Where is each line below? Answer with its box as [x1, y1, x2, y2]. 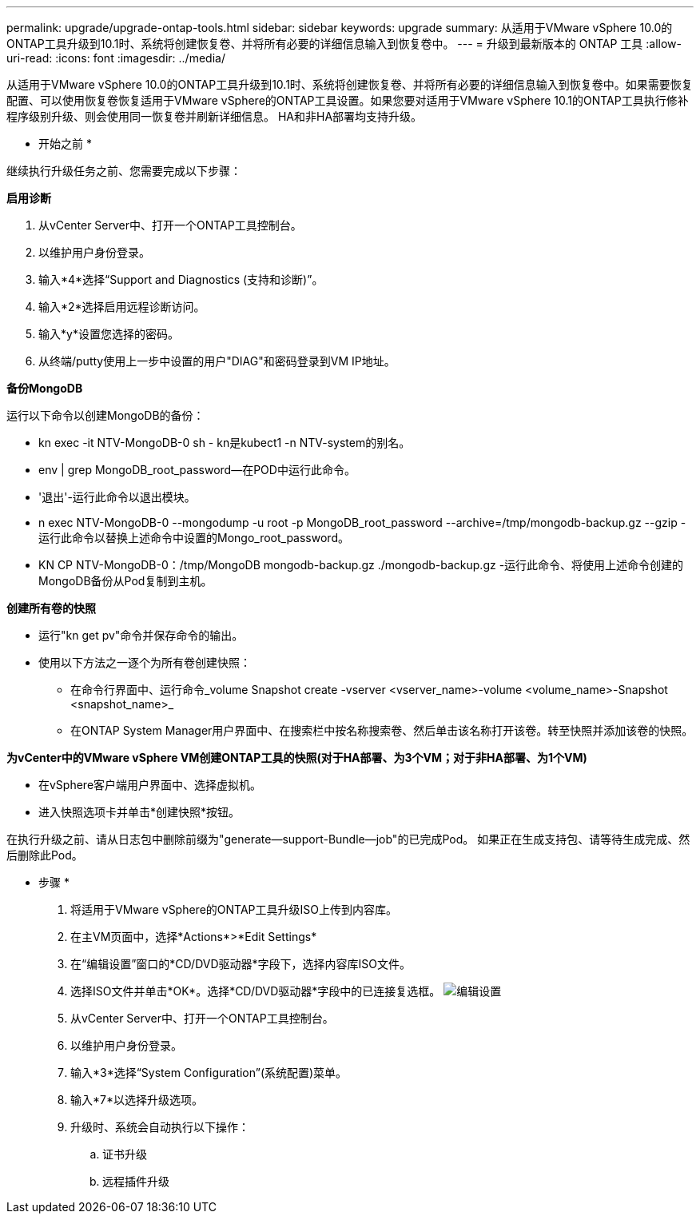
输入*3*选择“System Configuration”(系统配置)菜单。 [70, 1066, 348, 1079]
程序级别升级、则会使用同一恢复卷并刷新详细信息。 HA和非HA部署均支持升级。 [6, 110, 423, 123]
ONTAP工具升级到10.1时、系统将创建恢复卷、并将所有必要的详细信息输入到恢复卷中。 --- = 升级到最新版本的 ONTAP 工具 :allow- [6, 37, 682, 50]
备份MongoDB [6, 381, 83, 395]
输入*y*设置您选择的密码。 [38, 327, 179, 341]
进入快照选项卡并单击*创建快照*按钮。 [38, 805, 241, 819]
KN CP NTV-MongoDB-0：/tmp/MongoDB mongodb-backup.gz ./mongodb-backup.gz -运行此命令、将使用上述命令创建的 [38, 558, 684, 572]
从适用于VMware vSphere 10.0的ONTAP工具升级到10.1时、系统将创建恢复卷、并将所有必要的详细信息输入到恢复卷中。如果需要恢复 [6, 78, 693, 91]
